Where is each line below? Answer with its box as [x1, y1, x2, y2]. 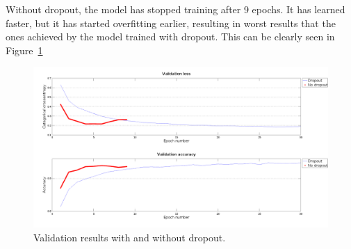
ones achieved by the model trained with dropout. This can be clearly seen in [6, 29, 335, 44]
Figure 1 [6, 42, 43, 57]
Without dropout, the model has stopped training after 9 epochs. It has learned [6, 2, 345, 16]
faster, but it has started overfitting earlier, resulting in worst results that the [6, 15, 336, 30]
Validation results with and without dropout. [33, 230, 226, 245]
